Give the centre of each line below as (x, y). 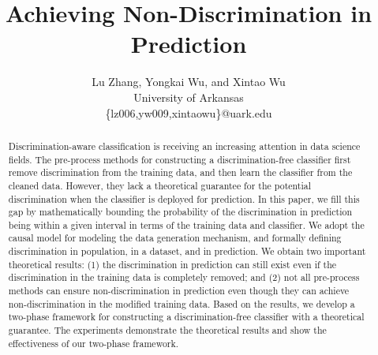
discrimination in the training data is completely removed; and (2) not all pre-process (184, 277)
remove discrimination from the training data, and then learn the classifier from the (180, 172)
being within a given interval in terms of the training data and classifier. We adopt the (186, 224)
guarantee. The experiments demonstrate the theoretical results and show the (167, 330)
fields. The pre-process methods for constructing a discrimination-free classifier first (180, 159)
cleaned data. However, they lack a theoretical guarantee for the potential (160, 185)
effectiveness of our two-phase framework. (94, 343)
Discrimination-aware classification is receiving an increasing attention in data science (184, 146)
